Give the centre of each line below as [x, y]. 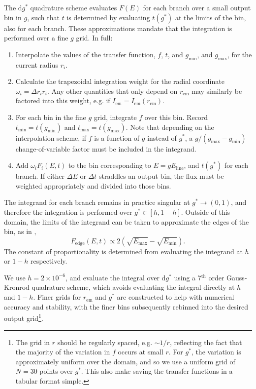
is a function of [117, 137]
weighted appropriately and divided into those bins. [93, 185]
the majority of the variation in [63, 352]
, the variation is [216, 352]
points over [56, 371]
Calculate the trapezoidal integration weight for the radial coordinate [120, 81]
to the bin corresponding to [110, 165]
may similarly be [217, 91]
